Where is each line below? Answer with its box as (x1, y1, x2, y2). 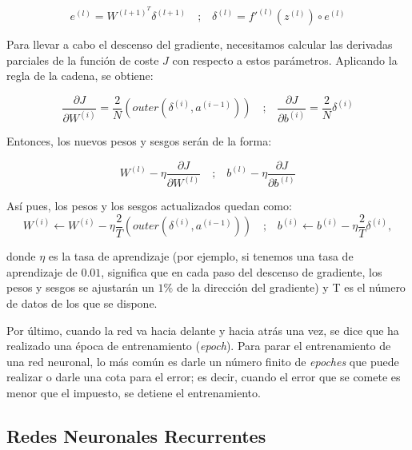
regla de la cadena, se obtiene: (6, 67, 154, 84)
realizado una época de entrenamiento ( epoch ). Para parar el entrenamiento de (6, 337, 391, 354)
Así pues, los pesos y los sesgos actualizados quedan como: (6, 197, 292, 214)
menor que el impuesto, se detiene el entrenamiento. (6, 384, 261, 400)
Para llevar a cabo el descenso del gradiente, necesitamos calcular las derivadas (6, 36, 393, 52)
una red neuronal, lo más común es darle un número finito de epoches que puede (6, 352, 399, 369)
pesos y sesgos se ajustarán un (6, 279, 154, 296)
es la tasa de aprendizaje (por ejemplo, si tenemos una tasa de (48, 248, 354, 265)
